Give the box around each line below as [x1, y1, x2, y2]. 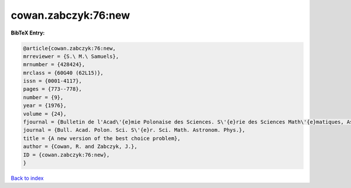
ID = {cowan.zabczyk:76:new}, [23, 151, 110, 158]
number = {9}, [23, 94, 64, 101]
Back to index [11, 175, 44, 182]
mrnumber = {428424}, [23, 61, 85, 68]
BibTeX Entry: [11, 29, 45, 36]
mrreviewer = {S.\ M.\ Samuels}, [23, 53, 119, 60]
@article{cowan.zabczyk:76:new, [23, 45, 116, 52]
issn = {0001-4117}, [23, 78, 82, 84]
